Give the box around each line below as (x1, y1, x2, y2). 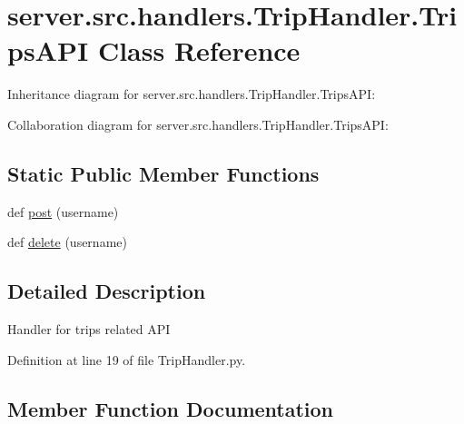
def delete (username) (7, 232, 127, 251)
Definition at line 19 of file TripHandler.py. (7, 350, 246, 369)
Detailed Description (7, 277, 206, 305)
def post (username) (7, 202, 119, 221)
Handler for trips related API (7, 320, 171, 339)
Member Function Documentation (7, 394, 334, 422)
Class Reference (97, 32, 301, 69)
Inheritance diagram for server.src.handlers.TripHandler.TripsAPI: (7, 84, 376, 104)
